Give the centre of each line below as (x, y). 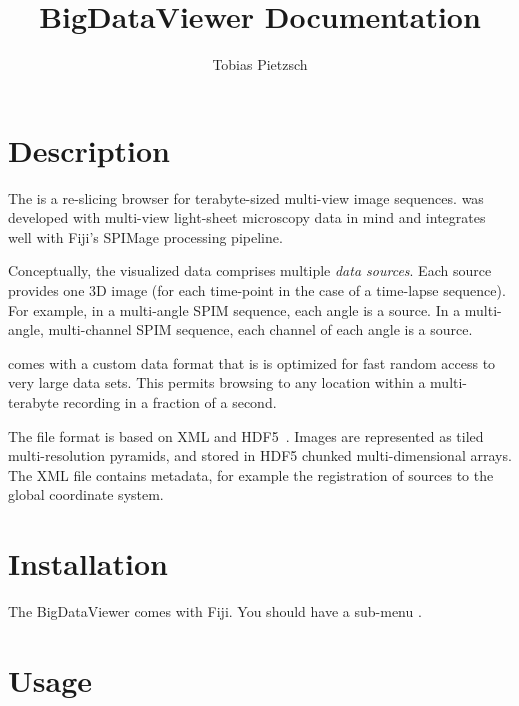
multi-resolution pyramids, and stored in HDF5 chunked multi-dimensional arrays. (260, 455)
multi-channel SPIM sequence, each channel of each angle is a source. (260, 329)
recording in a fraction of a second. (170, 402)
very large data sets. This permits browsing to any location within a (217, 382)
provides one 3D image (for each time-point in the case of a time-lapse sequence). (257, 290)
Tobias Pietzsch (260, 64)
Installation (88, 563)
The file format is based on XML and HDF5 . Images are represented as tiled (246, 435)
